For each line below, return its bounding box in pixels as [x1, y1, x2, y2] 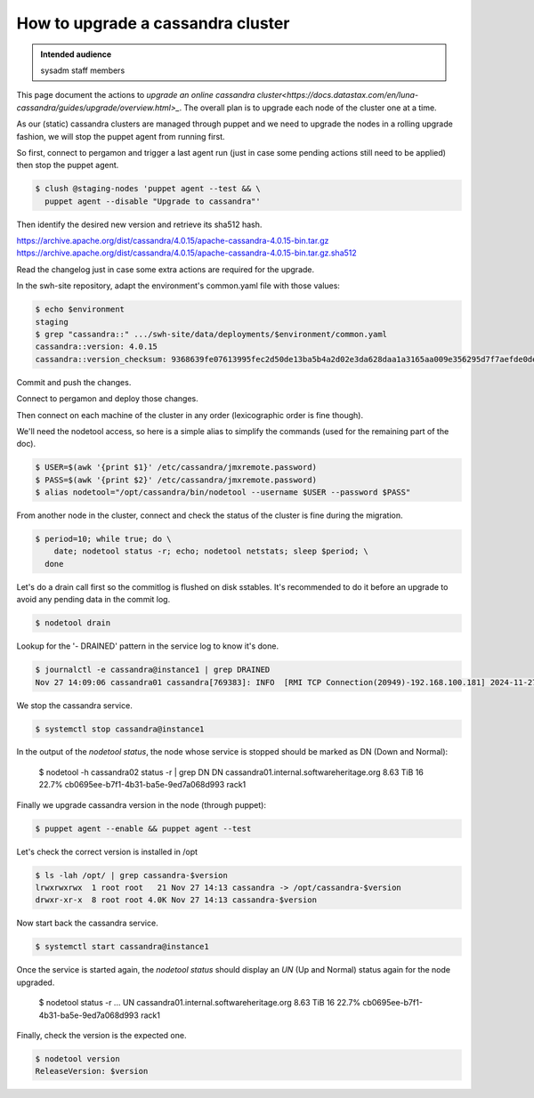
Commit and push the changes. [16, 376, 132, 387]
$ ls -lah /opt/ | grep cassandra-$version [35, 870, 229, 880]
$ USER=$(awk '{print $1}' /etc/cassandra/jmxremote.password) [35, 463, 318, 472]
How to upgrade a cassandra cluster [16, 13, 290, 33]
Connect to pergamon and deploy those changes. [16, 393, 199, 404]
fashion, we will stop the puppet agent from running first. [16, 131, 226, 141]
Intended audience [40, 49, 112, 60]
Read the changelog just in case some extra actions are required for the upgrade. [16, 263, 315, 275]
